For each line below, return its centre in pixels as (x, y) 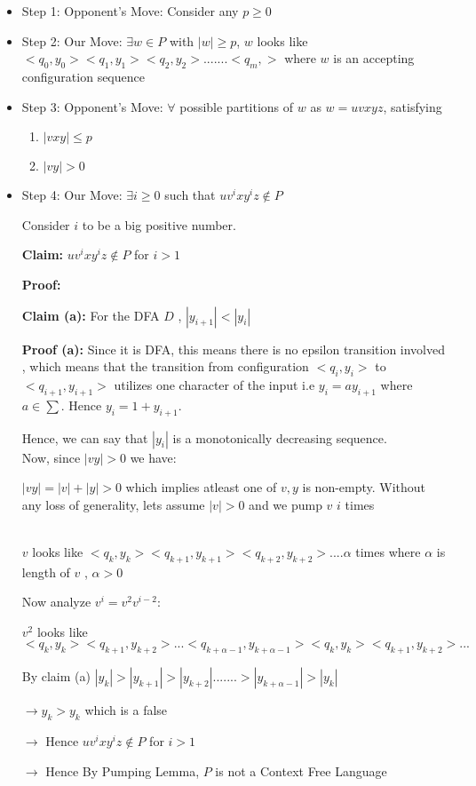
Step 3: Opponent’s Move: (92, 106)
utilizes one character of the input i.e (214, 384)
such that (190, 195)
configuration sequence (83, 76)
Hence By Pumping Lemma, (123, 770)
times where (388, 551)
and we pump (286, 504)
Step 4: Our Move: (72, 195)
